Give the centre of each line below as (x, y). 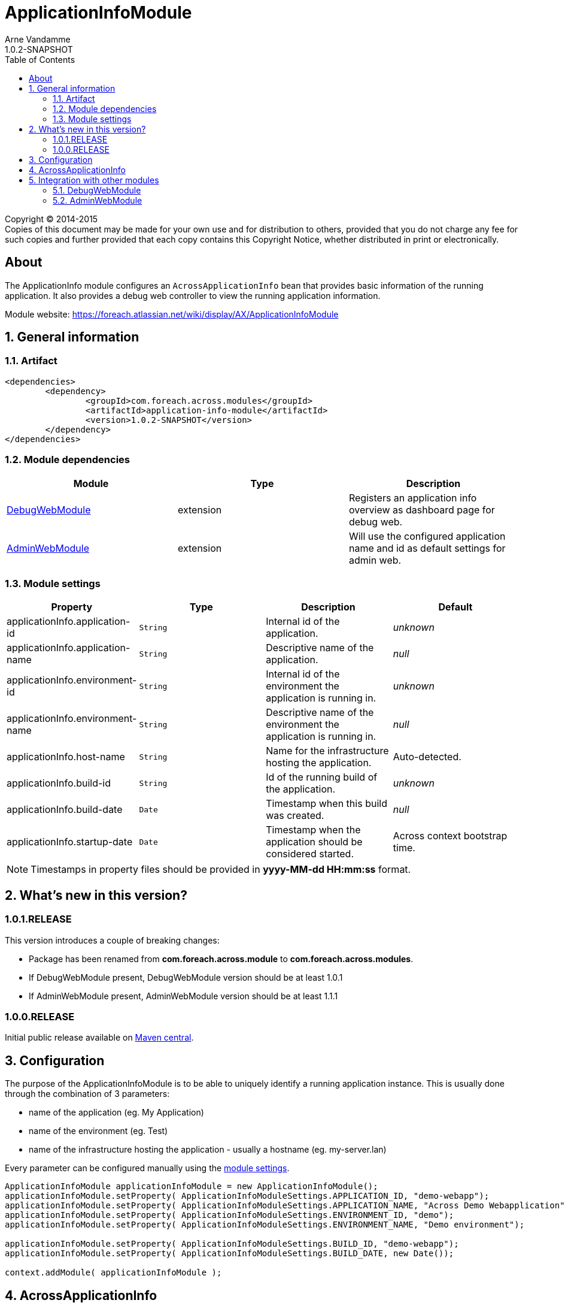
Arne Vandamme (38, 39)
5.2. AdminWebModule (98, 200)
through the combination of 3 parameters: (87, 1094)
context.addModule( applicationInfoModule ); (113, 1273)
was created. (295, 816)
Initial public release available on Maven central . (99, 1038)
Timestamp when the (313, 830)
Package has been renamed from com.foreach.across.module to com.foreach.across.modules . (221, 959)
